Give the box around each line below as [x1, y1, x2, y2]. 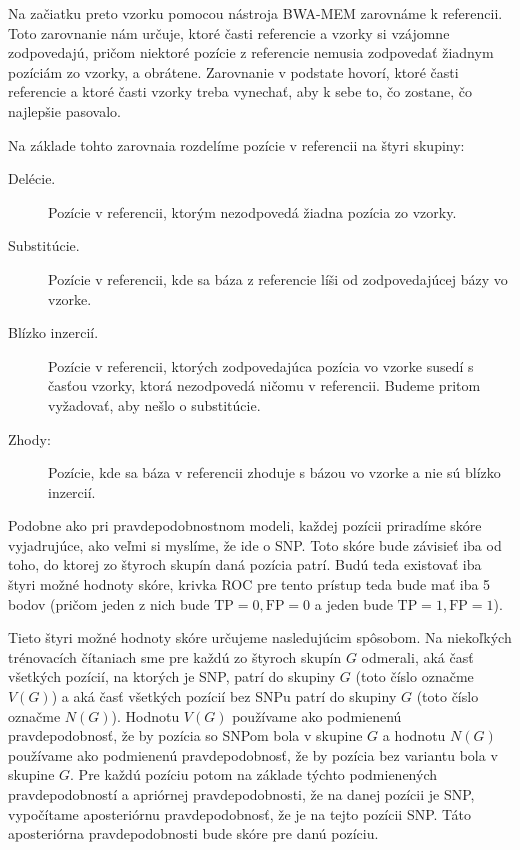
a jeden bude [314, 593, 393, 614]
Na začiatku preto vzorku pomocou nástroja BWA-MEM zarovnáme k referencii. [8, 3, 503, 23]
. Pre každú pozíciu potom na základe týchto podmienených [70, 764, 438, 785]
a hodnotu [382, 725, 446, 746]
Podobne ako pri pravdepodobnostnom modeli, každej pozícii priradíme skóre [8, 515, 482, 536]
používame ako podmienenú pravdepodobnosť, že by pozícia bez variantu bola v [8, 744, 498, 765]
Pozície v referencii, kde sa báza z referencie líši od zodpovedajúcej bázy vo [48, 268, 508, 289]
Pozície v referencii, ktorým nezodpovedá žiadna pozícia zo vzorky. [48, 201, 457, 222]
